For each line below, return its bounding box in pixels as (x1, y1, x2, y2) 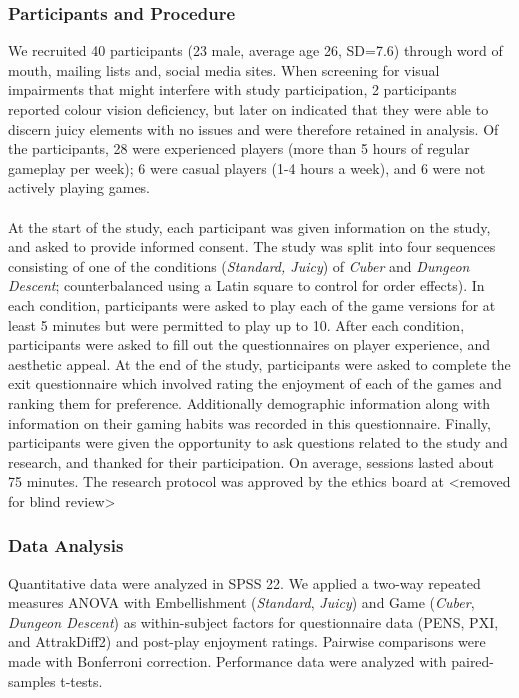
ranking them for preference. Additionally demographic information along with (8, 392, 491, 413)
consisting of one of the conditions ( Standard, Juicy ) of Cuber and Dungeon (8, 255, 470, 276)
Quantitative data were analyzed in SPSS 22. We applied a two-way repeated (8, 572, 481, 593)
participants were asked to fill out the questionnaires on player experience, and (8, 334, 490, 355)
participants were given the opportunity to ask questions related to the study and (8, 432, 508, 453)
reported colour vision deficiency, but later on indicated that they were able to (8, 99, 489, 119)
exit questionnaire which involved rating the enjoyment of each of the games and (8, 373, 502, 394)
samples (8, 670, 56, 691)
